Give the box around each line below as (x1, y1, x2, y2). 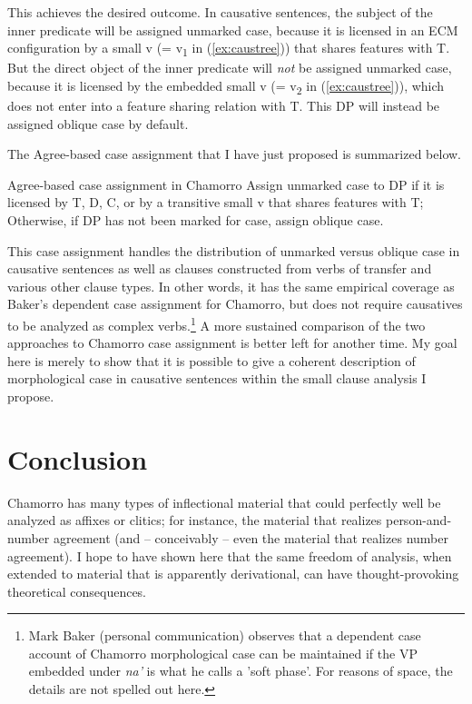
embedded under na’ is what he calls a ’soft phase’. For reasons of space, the (28, 661, 453, 680)
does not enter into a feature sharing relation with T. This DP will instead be (7, 96, 440, 115)
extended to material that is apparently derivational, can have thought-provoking (7, 564, 459, 583)
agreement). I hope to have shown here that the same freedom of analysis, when (7, 546, 452, 565)
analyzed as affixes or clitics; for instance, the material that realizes (7, 511, 382, 530)
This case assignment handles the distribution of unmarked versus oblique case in (7, 241, 460, 260)
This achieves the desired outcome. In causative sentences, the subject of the (7, 3, 433, 21)
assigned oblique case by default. (7, 114, 189, 133)
